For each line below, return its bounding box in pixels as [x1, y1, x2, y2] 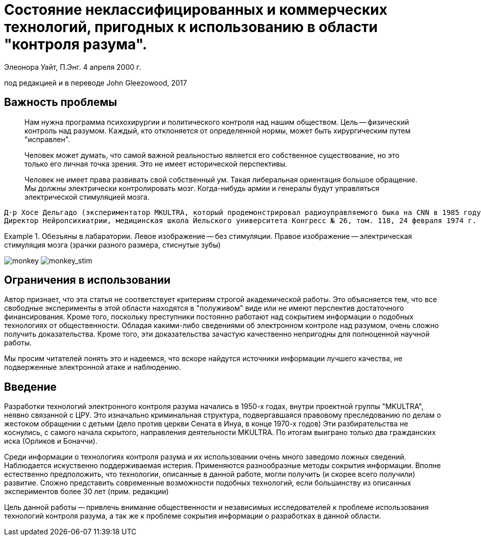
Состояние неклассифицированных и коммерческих [4, 1, 388, 18]
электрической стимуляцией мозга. [24, 192, 150, 201]
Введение [4, 380, 57, 393]
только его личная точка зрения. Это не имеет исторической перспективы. [24, 159, 287, 168]
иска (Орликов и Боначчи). [4, 437, 98, 446]
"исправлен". [24, 134, 70, 144]
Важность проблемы [4, 96, 117, 109]
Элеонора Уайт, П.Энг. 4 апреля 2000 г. [4, 62, 141, 71]
